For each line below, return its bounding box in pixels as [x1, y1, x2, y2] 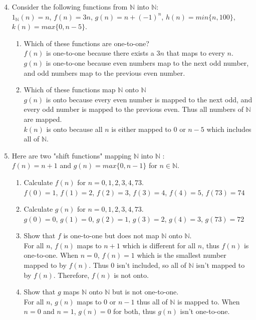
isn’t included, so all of [116, 260, 186, 270]
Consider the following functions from [12, 2, 128, 12]
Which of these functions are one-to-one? [24, 38, 149, 48]
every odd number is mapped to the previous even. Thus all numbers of [24, 104, 243, 114]
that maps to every [166, 48, 225, 58]
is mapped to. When [177, 296, 240, 306]
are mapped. [24, 113, 62, 124]
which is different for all [122, 240, 196, 250]
